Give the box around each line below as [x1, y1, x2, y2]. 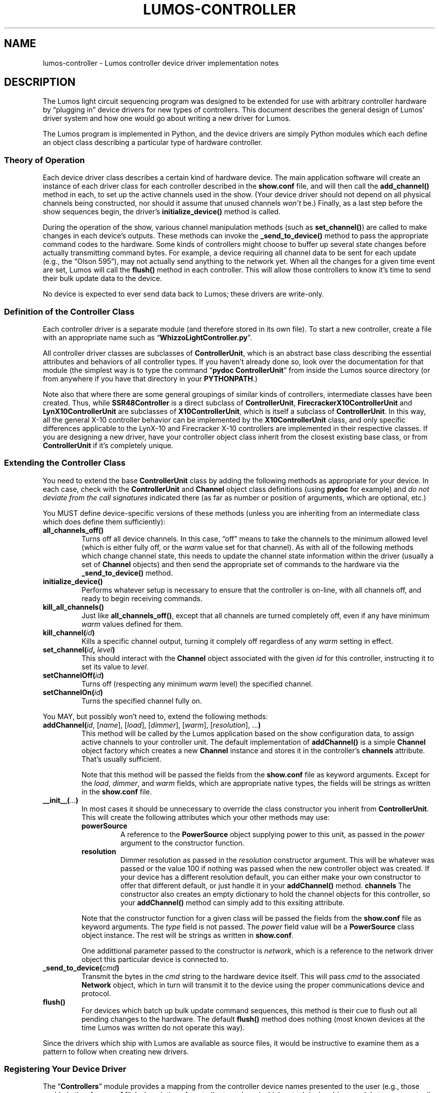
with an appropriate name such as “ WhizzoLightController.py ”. [43, 333, 252, 342]
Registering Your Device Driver [4, 1064, 126, 1074]
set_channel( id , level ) [43, 645, 115, 654]
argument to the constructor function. [120, 838, 245, 847]
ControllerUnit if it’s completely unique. [43, 441, 173, 450]
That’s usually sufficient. [81, 754, 162, 763]
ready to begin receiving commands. [81, 594, 202, 603]
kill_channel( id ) [43, 628, 95, 637]
